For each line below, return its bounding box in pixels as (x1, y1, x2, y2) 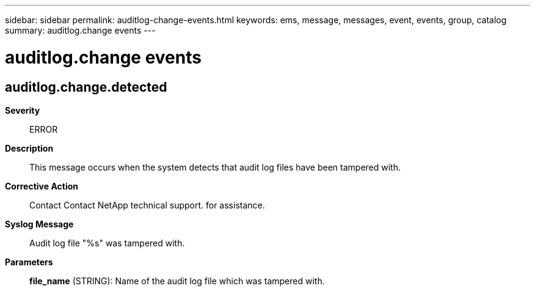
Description (5, 142, 54, 153)
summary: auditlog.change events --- (5, 25, 156, 35)
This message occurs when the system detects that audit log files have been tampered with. (29, 161, 401, 172)
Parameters (5, 256, 53, 267)
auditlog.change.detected (5, 79, 167, 95)
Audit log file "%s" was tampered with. (29, 237, 185, 248)
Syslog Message (5, 218, 74, 229)
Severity (5, 105, 40, 116)
